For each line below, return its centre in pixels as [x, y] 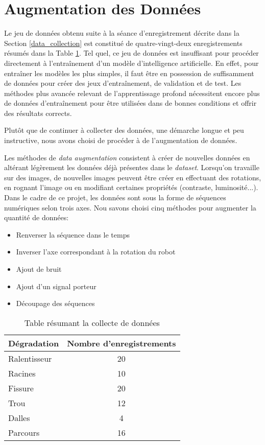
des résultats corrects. [38, 113]
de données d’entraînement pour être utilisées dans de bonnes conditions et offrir [130, 103]
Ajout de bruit [39, 269]
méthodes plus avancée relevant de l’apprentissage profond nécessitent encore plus [132, 93]
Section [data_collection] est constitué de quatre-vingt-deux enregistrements [123, 43]
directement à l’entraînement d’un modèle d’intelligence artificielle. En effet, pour [131, 63]
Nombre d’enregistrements [122, 343]
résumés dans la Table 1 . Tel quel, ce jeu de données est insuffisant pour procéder [131, 53]
